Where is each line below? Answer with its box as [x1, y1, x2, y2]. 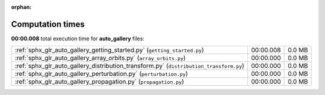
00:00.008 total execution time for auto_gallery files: [11, 35, 144, 42]
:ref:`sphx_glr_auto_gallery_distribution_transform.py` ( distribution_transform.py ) [14, 62, 245, 70]
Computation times [11, 19, 85, 29]
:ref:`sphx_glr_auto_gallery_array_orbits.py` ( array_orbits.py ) [14, 54, 186, 63]
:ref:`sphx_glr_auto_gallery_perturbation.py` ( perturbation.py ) [14, 70, 188, 78]
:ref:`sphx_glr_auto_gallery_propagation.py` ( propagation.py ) [14, 78, 185, 86]
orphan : [11, 4, 32, 10]
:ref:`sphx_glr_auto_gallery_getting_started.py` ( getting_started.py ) [14, 46, 205, 54]
